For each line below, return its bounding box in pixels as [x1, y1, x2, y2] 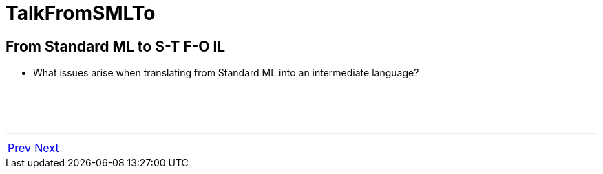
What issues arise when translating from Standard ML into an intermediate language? [33, 67, 419, 79]
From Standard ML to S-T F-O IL [6, 37, 226, 55]
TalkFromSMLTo [6, 1, 156, 25]
